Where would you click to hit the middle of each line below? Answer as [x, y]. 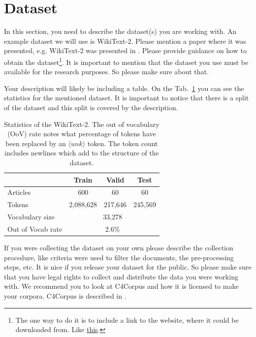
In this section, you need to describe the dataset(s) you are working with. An [120, 31]
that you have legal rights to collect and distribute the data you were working [121, 276]
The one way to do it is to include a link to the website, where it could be [127, 320]
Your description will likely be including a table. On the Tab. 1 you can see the [124, 88]
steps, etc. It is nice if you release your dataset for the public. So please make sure [128, 267]
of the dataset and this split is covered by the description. [91, 107]
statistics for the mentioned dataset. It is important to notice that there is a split [127, 98]
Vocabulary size [31, 217]
